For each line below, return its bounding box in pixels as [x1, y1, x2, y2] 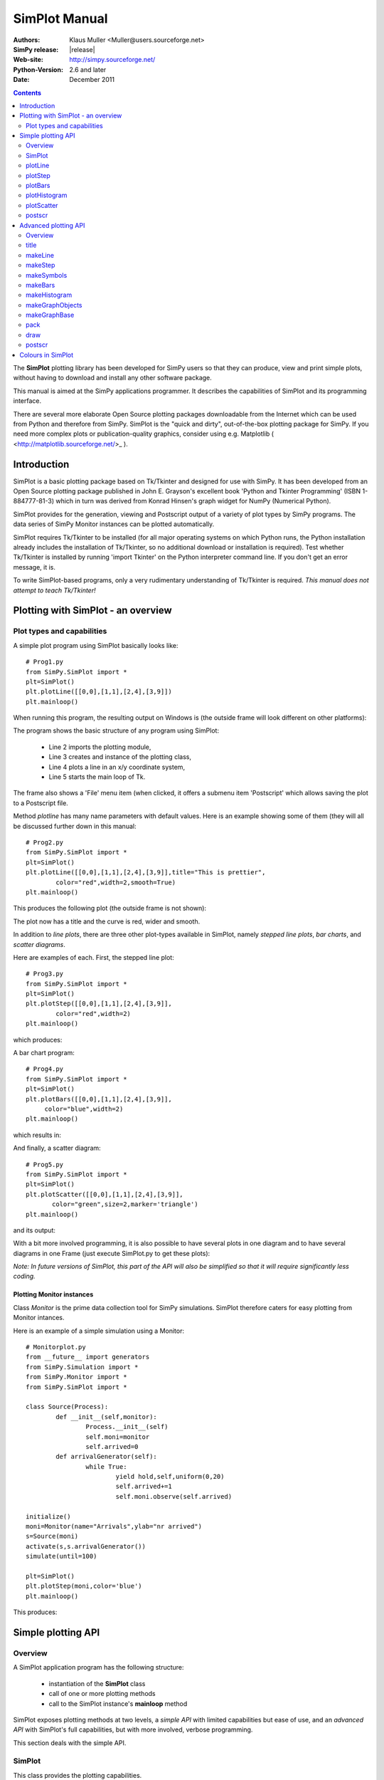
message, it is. [13, 562, 56, 571]
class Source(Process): [26, 1403, 109, 1411]
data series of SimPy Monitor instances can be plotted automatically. [13, 520, 215, 528]
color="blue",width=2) [44, 1104, 124, 1113]
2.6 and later [69, 65, 107, 74]
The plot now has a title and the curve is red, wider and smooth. [13, 917, 201, 926]
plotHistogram [26, 191, 68, 199]
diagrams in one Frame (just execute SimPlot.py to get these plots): [13, 1249, 210, 1257]
